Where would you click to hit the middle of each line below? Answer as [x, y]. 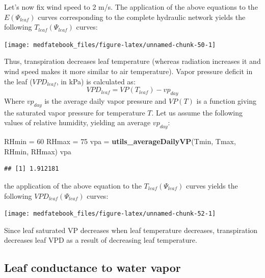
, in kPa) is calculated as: [96, 81]
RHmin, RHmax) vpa [38, 151]
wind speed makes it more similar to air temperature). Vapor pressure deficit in [128, 71]
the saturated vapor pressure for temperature [75, 112]
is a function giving [227, 101]
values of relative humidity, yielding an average [77, 122]
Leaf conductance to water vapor [92, 268]
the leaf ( [18, 81]
